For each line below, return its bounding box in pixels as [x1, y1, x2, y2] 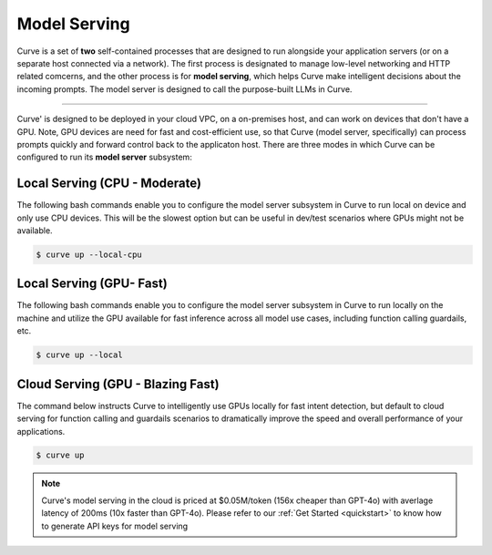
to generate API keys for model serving [41, 520, 189, 531]
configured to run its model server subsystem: [16, 151, 193, 163]
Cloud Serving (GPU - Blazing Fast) [16, 376, 220, 392]
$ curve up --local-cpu [36, 249, 143, 260]
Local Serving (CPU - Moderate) [16, 176, 202, 191]
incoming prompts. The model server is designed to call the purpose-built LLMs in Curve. [16, 83, 353, 95]
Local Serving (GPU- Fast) [16, 276, 168, 292]
